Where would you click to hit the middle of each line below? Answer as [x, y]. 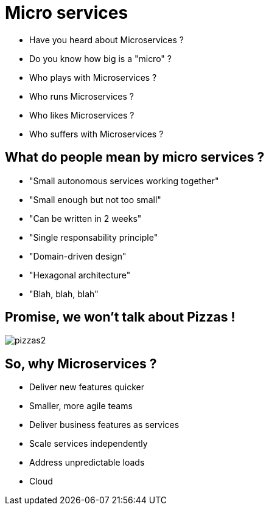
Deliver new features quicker [87, 387]
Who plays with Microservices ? [93, 77]
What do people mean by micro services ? [135, 157]
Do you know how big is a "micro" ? [100, 58]
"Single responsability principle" [94, 237]
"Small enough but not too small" [95, 199]
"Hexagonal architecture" [80, 275]
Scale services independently [89, 444]
